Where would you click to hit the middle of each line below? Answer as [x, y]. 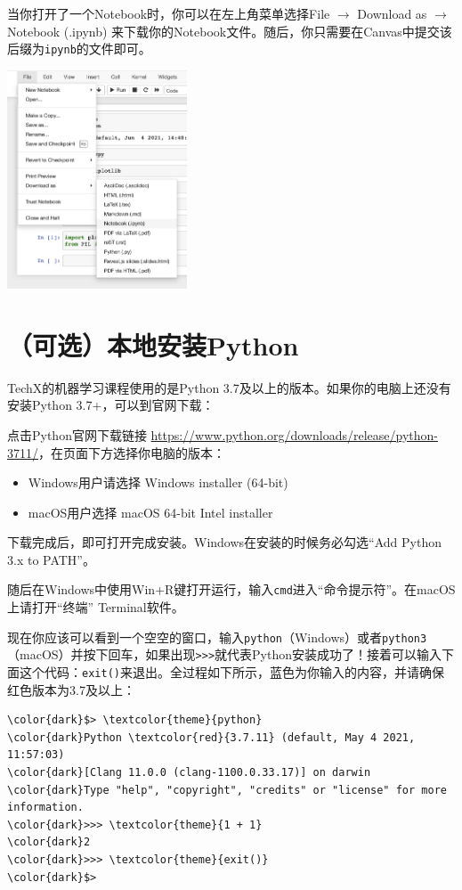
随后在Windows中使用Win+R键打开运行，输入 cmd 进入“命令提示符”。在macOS [231, 589]
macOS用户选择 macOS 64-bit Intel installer [150, 512]
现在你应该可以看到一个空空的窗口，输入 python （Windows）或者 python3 [217, 637]
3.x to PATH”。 [51, 559]
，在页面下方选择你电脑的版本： [132, 452]
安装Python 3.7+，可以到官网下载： [111, 405]
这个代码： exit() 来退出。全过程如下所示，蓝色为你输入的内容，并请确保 [231, 672]
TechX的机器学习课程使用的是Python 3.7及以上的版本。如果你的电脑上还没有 [229, 387]
